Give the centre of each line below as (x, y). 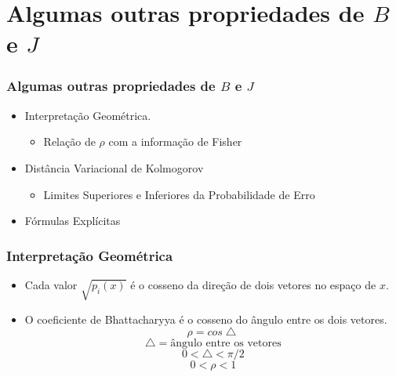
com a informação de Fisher (175, 141)
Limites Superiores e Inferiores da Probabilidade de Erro (179, 194)
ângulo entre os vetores (226, 344)
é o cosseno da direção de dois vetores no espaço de (253, 284)
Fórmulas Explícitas (73, 221)
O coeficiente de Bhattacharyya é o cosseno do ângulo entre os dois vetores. (206, 319)
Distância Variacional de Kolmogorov (114, 167)
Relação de (69, 141)
